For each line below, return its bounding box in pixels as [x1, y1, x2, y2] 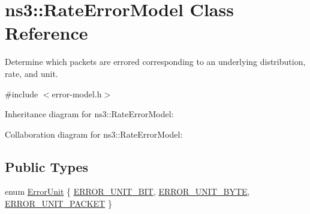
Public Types [5, 157, 89, 176]
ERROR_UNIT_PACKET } [5, 197, 112, 210]
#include [5, 87, 38, 100]
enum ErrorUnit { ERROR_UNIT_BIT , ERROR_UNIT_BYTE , [5, 185, 250, 198]
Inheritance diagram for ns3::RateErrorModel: [5, 108, 174, 120]
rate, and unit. [5, 67, 58, 79]
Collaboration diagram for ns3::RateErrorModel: [5, 127, 183, 140]
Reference [5, 20, 88, 45]
